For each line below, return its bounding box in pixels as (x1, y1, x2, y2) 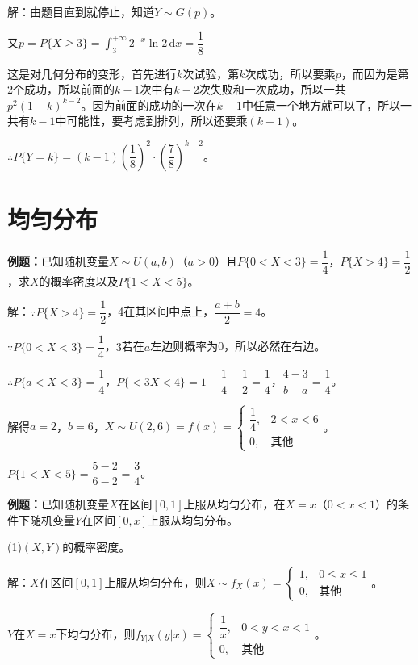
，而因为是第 (341, 65, 409, 82)
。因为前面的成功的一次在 (81, 96, 217, 113)
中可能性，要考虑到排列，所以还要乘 (55, 112, 248, 129)
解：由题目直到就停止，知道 (7, 3, 154, 19)
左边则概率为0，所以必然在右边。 (150, 337, 326, 354)
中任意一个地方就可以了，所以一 (241, 96, 412, 113)
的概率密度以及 (39, 272, 119, 289)
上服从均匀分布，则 (104, 573, 207, 590)
